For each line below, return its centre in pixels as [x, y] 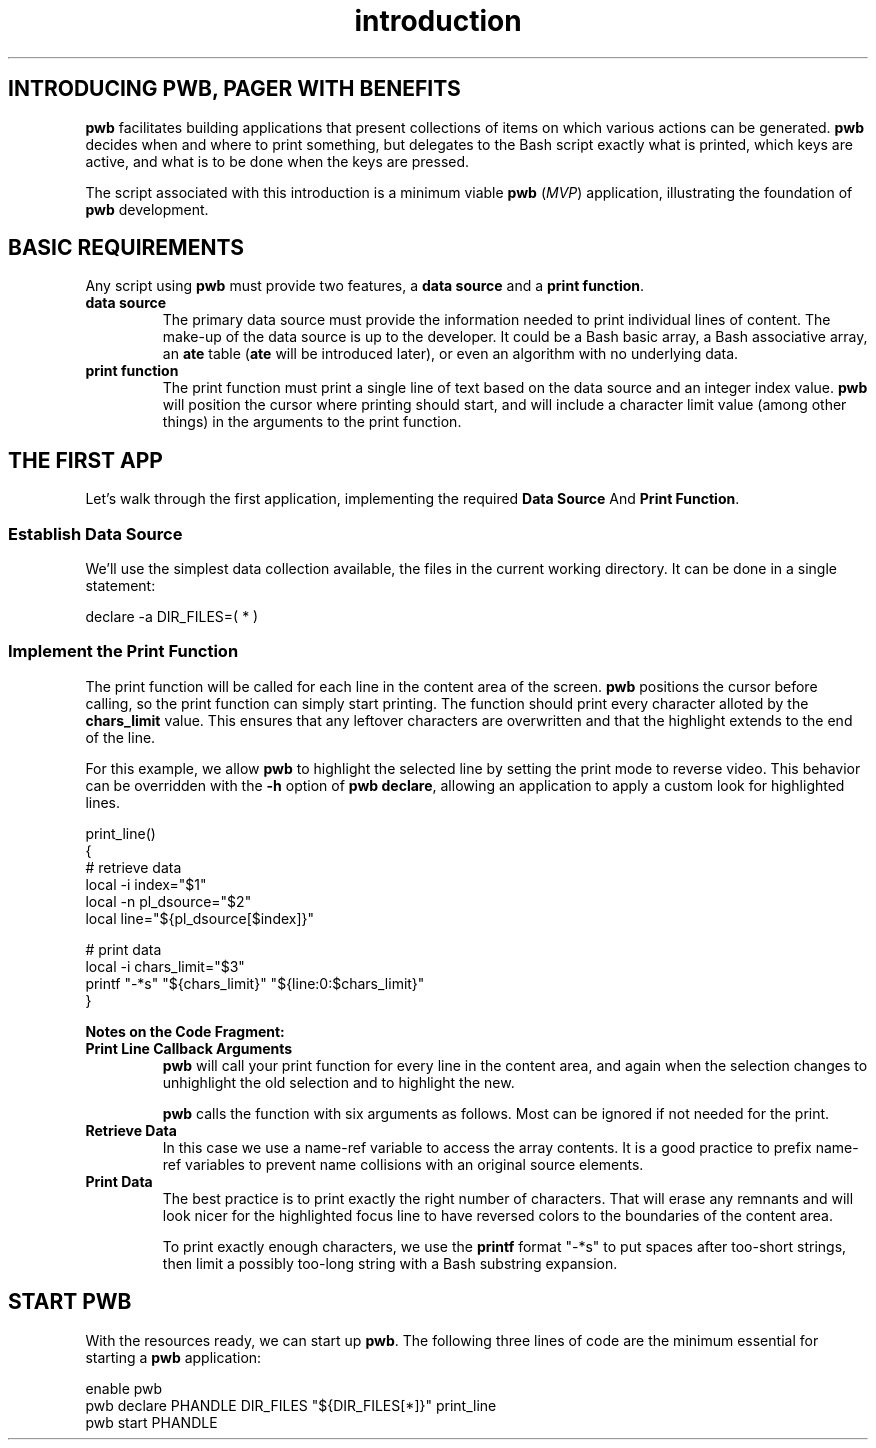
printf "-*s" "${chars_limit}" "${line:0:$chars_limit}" [255, 983]
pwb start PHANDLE [151, 1422]
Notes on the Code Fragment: [185, 1031]
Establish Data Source [95, 533]
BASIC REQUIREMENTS [126, 248]
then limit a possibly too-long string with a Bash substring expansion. [390, 1263]
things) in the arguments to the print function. [312, 422]
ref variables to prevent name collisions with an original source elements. [403, 1164]
